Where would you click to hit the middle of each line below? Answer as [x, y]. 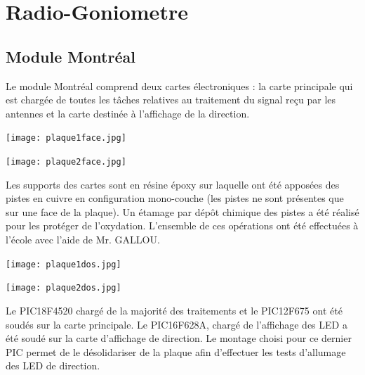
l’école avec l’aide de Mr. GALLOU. [83, 240]
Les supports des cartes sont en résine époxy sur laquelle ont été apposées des [173, 184]
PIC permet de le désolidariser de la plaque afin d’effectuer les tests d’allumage [176, 351]
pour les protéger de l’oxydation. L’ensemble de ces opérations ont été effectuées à [182, 225]
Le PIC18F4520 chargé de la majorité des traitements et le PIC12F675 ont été [174, 310]
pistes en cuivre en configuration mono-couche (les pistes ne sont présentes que [175, 198]
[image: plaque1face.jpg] [66, 138]
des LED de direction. [53, 366]
